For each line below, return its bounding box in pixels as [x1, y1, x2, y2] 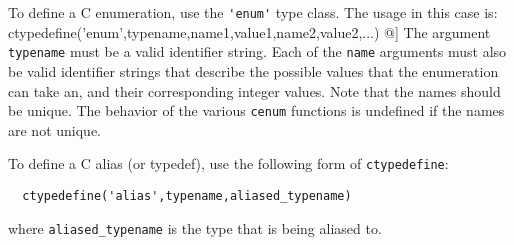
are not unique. [8, 119, 102, 140]
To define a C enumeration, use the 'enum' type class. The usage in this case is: [8, 2, 498, 22]
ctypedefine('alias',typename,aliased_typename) [22, 189, 352, 203]
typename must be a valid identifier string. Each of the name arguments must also [8, 41, 507, 62]
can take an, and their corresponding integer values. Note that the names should [8, 80, 501, 101]
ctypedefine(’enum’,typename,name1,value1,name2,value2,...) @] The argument [8, 21, 491, 42]
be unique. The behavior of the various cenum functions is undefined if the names [8, 100, 505, 121]
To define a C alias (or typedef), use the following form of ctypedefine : [8, 153, 449, 174]
